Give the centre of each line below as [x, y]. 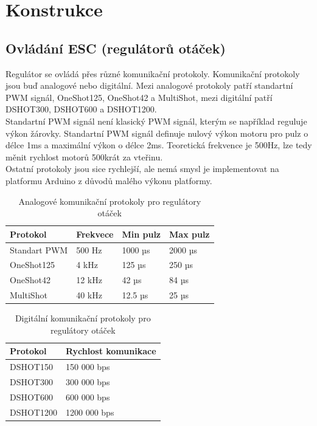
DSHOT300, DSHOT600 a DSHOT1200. [81, 109]
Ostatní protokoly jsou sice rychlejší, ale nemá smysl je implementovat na [142, 169]
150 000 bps [88, 367]
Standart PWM [39, 249]
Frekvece [95, 234]
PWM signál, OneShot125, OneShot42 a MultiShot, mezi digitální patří [139, 97]
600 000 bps [88, 397]
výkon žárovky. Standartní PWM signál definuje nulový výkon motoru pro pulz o [157, 133]
